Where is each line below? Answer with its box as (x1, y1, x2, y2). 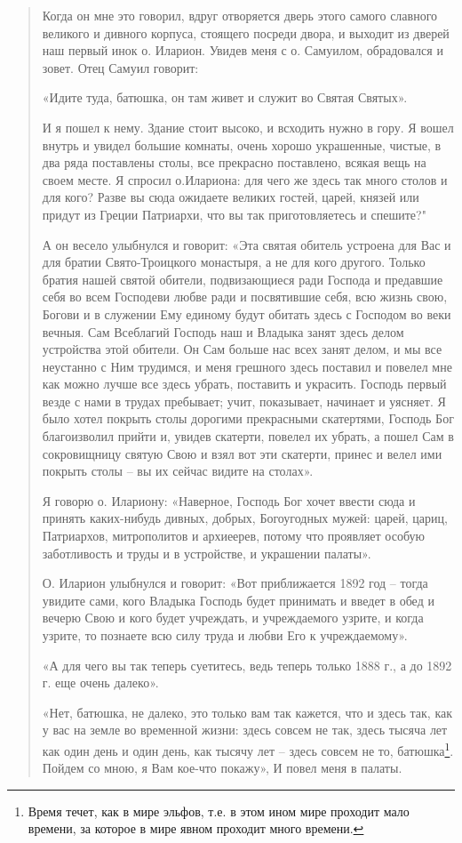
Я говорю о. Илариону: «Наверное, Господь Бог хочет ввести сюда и (42, 491, 416, 510)
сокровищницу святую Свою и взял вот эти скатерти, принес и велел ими (42, 444, 442, 462)
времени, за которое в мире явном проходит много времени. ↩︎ (28, 819, 364, 838)
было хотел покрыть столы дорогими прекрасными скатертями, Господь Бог (42, 409, 454, 428)
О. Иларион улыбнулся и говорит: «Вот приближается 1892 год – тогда (42, 574, 428, 592)
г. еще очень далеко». (42, 673, 159, 692)
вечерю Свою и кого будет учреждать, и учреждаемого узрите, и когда (42, 608, 424, 627)
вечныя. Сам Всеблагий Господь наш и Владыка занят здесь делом (42, 322, 404, 341)
